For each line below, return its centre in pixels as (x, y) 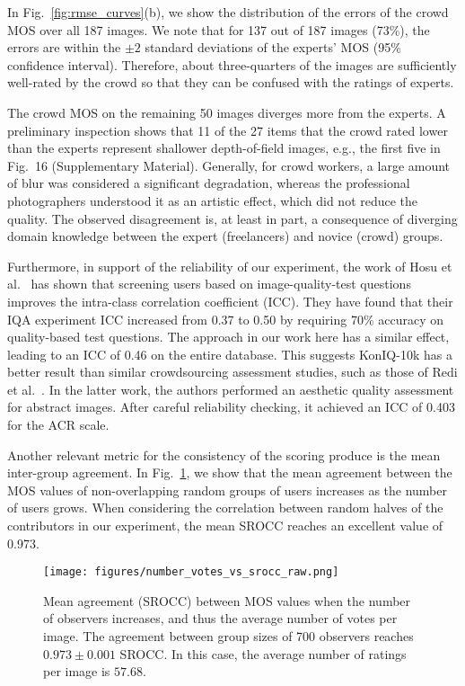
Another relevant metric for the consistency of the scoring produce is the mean (224, 454)
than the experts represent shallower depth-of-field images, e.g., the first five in (224, 148)
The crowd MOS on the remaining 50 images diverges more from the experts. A (227, 112)
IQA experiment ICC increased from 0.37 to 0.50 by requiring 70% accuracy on (226, 319)
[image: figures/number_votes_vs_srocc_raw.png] (191, 572)
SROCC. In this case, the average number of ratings (263, 653)
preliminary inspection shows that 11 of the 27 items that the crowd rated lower (228, 130)
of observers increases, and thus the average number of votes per (220, 618)
